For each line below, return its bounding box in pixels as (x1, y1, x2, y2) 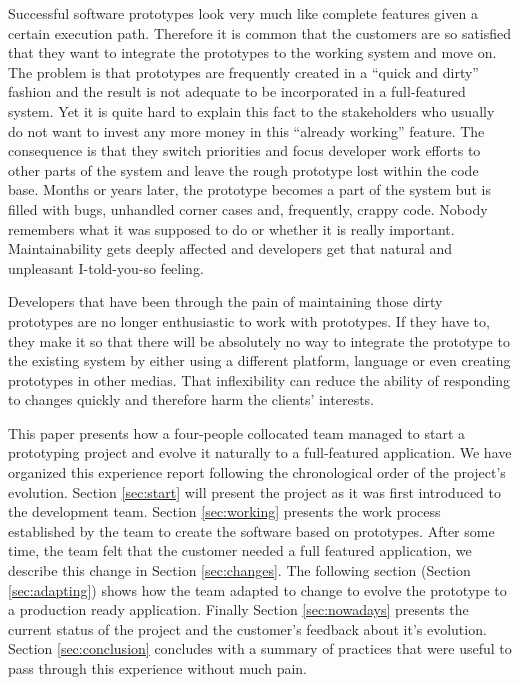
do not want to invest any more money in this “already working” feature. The (8, 120, 485, 141)
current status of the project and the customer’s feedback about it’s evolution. (8, 618, 487, 639)
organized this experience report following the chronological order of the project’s (8, 462, 506, 483)
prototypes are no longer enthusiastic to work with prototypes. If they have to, (8, 310, 490, 331)
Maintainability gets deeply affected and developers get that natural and (8, 238, 452, 259)
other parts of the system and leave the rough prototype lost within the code (8, 159, 479, 180)
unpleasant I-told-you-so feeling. (8, 257, 204, 278)
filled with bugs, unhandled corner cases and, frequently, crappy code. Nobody (8, 198, 488, 219)
